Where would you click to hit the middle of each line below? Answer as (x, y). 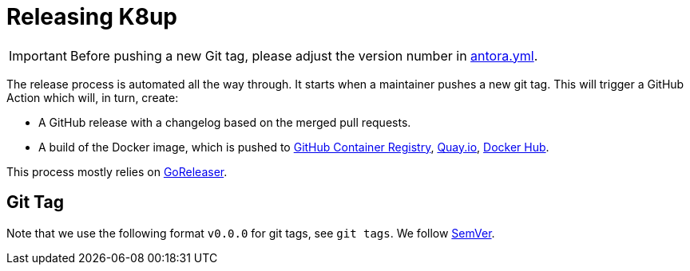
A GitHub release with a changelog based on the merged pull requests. (225, 122)
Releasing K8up (92, 17)
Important (38, 55)
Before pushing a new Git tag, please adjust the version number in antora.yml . (304, 55)
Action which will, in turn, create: (93, 97)
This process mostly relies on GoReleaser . (117, 171)
